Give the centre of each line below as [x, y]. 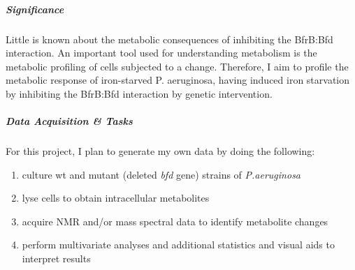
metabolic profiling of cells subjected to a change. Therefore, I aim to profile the [177, 66]
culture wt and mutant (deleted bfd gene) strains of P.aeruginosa [161, 174]
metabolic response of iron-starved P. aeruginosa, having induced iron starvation [178, 80]
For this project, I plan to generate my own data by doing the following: [160, 151]
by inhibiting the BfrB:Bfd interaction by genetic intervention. [139, 93]
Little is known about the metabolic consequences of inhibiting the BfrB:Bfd [169, 39]
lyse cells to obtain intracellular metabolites [116, 198]
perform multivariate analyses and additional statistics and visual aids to [178, 245]
